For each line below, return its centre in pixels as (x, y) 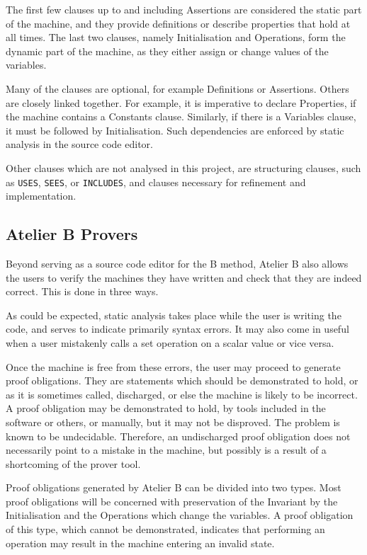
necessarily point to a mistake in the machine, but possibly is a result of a (166, 450)
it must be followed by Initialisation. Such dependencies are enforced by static (175, 130)
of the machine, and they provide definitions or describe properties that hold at (178, 23)
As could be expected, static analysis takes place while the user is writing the (174, 315)
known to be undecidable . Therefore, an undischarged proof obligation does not (178, 436)
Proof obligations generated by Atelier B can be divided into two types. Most (174, 487)
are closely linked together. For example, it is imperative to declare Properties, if (181, 102)
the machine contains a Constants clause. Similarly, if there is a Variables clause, (181, 116)
